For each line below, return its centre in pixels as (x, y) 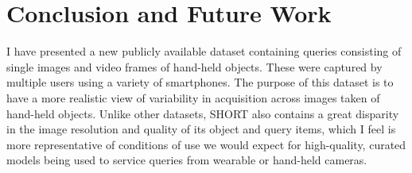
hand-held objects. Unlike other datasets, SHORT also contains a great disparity (203, 113)
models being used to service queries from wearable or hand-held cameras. (187, 160)
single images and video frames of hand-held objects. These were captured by (194, 66)
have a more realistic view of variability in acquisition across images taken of (193, 97)
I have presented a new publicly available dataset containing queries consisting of (204, 51)
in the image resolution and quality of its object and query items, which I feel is (201, 129)
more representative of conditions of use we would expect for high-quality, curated (206, 144)
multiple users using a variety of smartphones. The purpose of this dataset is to (200, 82)
